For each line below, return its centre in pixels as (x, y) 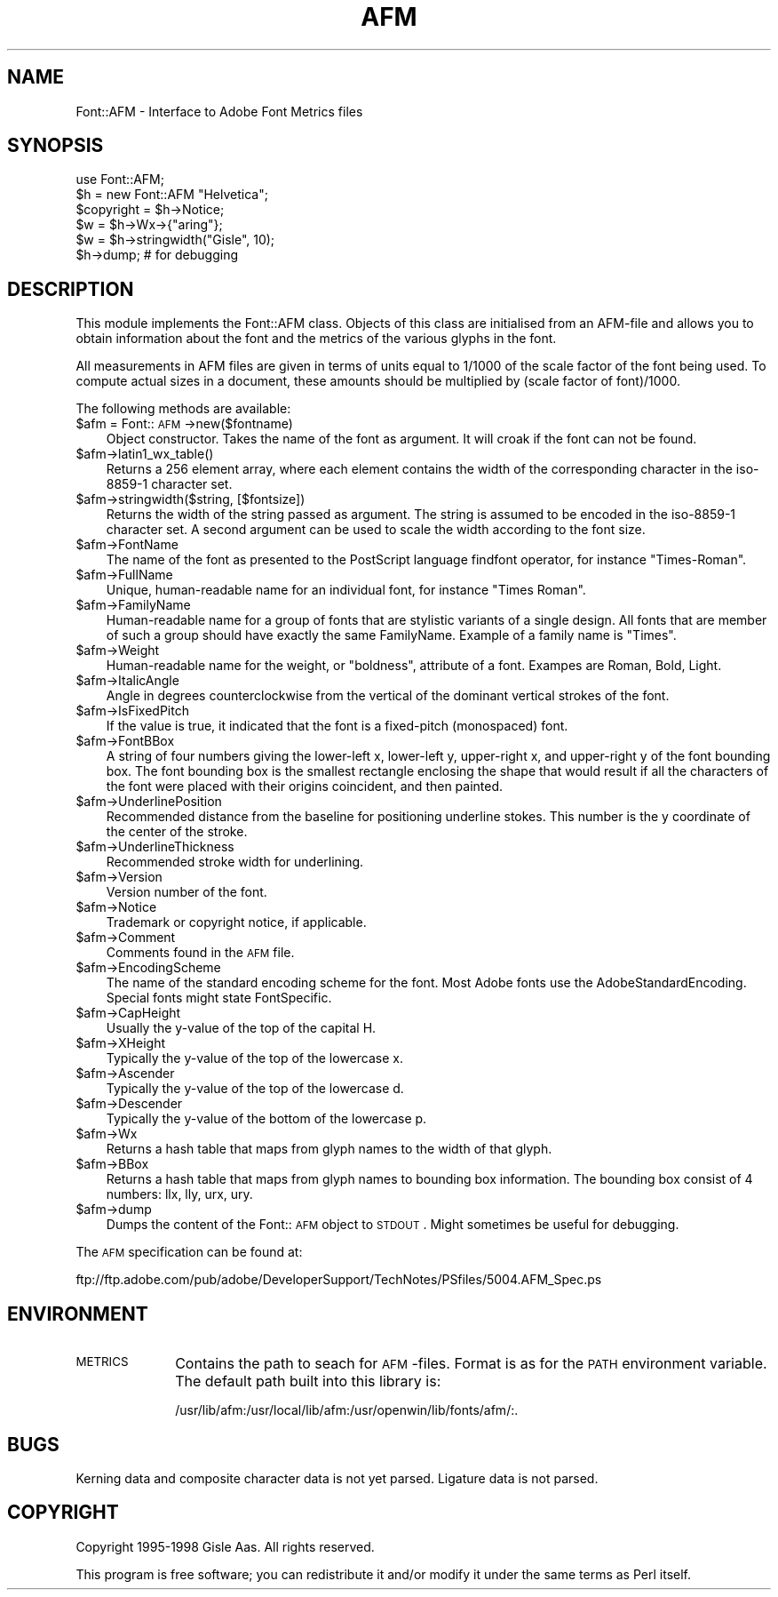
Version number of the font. (187, 892)
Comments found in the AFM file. (200, 953)
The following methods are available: (183, 409)
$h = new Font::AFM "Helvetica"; (172, 195)
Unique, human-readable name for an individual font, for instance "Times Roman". (346, 590)
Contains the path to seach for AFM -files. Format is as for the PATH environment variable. (471, 1364)
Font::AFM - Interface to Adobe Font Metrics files (219, 111)
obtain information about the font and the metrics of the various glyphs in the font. (316, 339)
